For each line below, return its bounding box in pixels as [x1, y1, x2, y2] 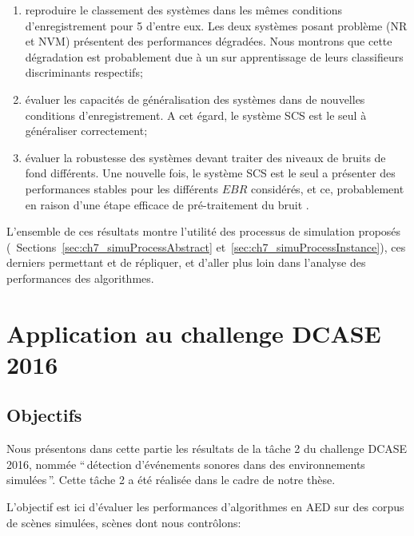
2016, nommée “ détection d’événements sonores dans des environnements [6, 455, 365, 472]
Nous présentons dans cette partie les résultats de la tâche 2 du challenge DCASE [6, 440, 408, 457]
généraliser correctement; [25, 122, 148, 139]
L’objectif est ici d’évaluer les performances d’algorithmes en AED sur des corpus [6, 498, 404, 515]
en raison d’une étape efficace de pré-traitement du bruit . [25, 196, 309, 212]
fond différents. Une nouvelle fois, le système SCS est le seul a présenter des [25, 165, 396, 181]
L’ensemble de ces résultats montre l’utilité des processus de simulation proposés [6, 223, 401, 240]
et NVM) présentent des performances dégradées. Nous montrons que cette [25, 33, 392, 50]
